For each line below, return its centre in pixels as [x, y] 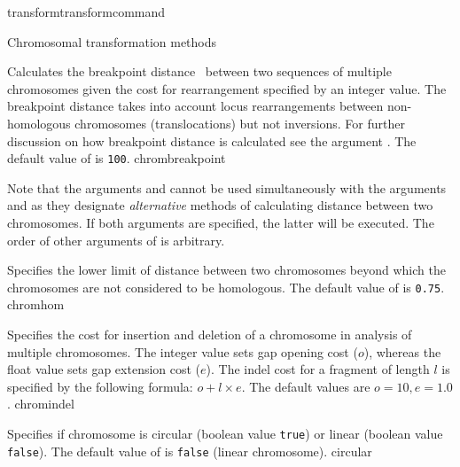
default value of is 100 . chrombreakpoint [117, 158]
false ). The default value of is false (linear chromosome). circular [190, 451]
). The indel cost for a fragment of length [318, 369]
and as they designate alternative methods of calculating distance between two [220, 205]
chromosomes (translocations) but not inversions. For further [240, 123]
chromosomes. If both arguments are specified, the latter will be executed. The [221, 222]
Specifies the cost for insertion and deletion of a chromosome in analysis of [210, 335]
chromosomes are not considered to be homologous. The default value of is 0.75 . [226, 287]
